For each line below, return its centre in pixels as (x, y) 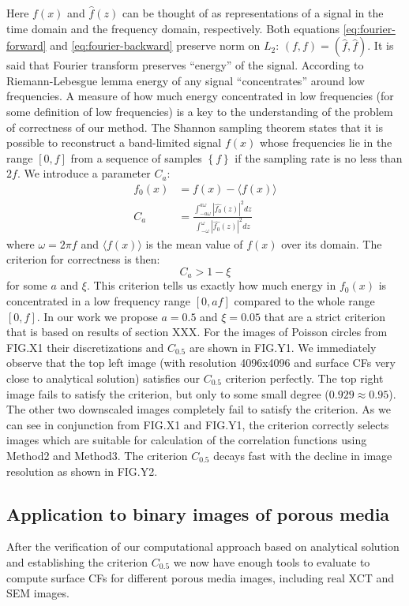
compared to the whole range (304, 300)
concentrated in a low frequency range (99, 300)
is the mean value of (194, 243)
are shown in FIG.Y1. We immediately (283, 347)
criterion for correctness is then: (83, 259)
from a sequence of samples (136, 157)
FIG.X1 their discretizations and (85, 347)
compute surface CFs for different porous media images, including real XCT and (201, 577)
